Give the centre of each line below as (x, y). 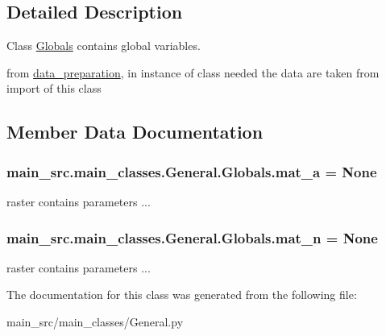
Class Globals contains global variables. (104, 46)
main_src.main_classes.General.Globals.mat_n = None (192, 237)
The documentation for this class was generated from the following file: (182, 295)
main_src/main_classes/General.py (95, 321)
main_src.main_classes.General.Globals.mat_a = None (192, 171)
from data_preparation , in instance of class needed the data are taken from (193, 72)
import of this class (54, 88)
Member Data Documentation (135, 132)
